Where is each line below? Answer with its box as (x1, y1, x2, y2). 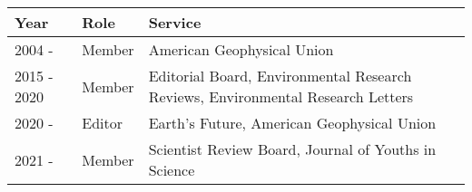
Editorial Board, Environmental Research (148, 65, 412, 86)
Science (148, 159, 195, 180)
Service (148, 12, 202, 33)
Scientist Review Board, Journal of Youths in (148, 139, 437, 159)
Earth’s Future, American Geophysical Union (148, 112, 437, 133)
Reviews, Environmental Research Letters (148, 86, 414, 107)
